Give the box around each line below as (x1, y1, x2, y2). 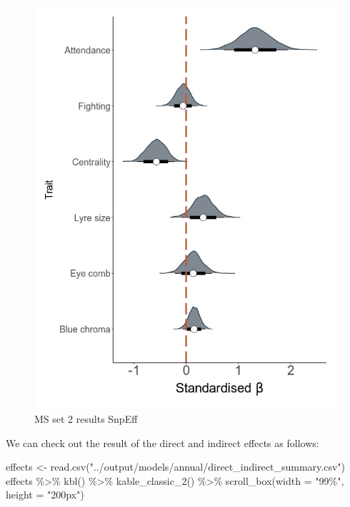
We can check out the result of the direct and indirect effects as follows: (6, 435, 319, 450)
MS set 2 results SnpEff (34, 411, 138, 426)
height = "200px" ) (6, 487, 84, 502)
